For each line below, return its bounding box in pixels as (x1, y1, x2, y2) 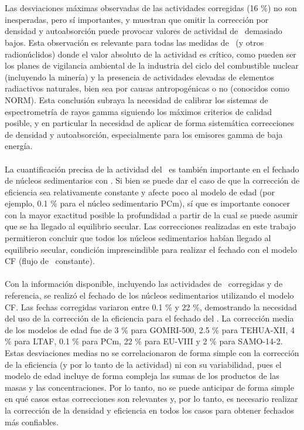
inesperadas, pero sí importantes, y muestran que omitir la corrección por (5, 13, 269, 25)
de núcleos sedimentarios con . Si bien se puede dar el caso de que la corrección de (5, 174, 300, 187)
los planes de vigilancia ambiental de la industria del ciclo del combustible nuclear (5, 59, 299, 72)
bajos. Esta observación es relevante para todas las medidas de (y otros (5, 36, 264, 48)
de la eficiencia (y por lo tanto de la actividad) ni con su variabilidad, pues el (5, 358, 282, 370)
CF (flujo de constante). (5, 255, 95, 267)
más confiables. (5, 415, 59, 428)
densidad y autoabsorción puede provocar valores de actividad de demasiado (5, 25, 282, 37)
